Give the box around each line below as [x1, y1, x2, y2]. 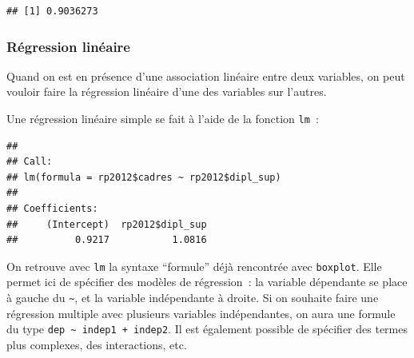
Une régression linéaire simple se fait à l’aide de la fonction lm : [6, 110, 319, 126]
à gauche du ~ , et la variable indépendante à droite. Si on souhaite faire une [6, 289, 379, 306]
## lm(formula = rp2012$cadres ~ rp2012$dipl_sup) [6, 171, 281, 183]
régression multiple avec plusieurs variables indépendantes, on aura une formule [6, 304, 396, 321]
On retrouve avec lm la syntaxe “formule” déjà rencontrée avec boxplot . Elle [6, 257, 382, 274]
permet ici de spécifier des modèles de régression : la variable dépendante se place [6, 273, 408, 290]
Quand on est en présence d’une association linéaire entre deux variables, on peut [6, 67, 405, 84]
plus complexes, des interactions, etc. [6, 336, 187, 352]
